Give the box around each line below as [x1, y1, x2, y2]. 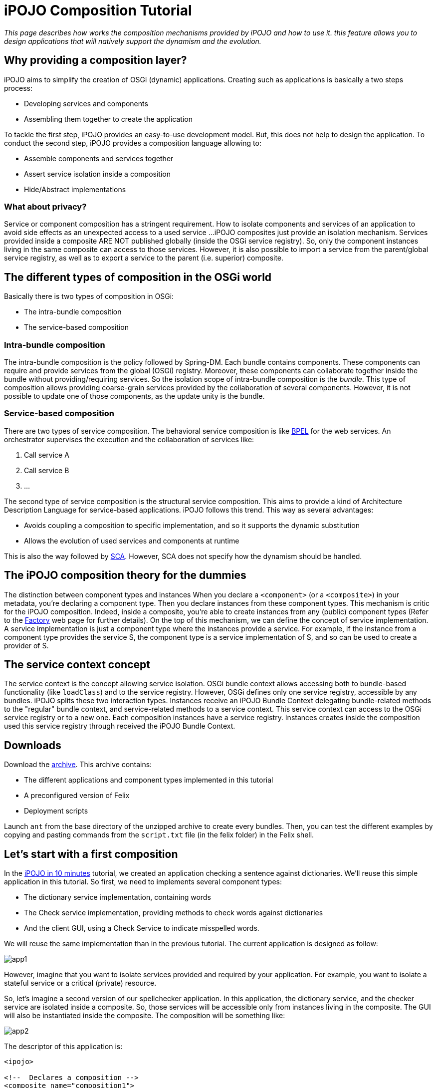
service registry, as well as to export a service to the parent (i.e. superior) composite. [4, 254, 284, 263]
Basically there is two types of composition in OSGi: [4, 292, 174, 301]
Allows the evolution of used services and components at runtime [24, 536, 239, 545]
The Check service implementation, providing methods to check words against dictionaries [24, 908, 323, 917]
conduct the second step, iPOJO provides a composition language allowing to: [4, 138, 261, 147]
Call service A [24, 450, 69, 459]
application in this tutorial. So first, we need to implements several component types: [4, 877, 282, 886]
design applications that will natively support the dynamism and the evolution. [4, 36, 261, 45]
